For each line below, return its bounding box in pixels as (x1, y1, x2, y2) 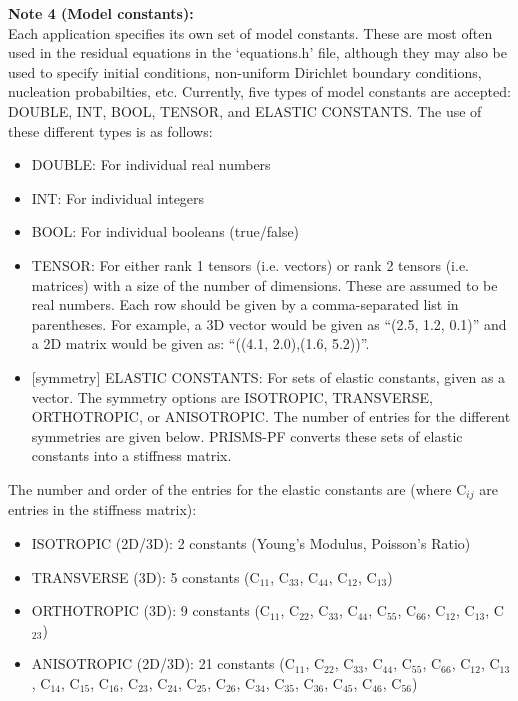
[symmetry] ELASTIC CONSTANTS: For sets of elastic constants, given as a (31, 366, 506, 387)
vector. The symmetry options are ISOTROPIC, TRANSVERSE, (31, 386, 434, 407)
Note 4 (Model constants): (8, 3, 194, 23)
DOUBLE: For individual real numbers (31, 154, 271, 175)
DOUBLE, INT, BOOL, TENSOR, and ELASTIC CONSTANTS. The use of (8, 100, 482, 121)
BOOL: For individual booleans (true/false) (31, 221, 300, 242)
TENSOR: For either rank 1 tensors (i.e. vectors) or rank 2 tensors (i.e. (31, 254, 470, 275)
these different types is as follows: (8, 120, 213, 141)
